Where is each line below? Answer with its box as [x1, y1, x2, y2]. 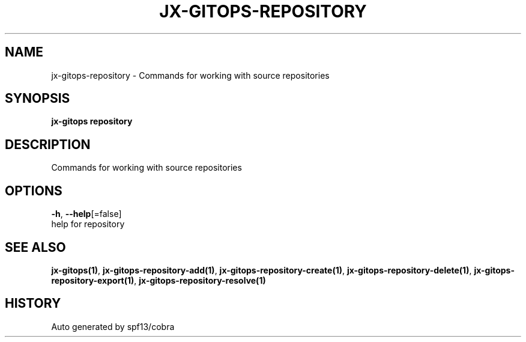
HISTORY [5, 296, 61, 311]
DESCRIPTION [5, 136, 91, 152]
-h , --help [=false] [51, 209, 122, 219]
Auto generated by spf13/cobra [51, 321, 175, 332]
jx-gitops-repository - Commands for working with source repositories [51, 70, 330, 81]
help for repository [51, 219, 125, 230]
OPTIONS [5, 183, 62, 198]
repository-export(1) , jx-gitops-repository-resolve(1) [51, 275, 266, 286]
